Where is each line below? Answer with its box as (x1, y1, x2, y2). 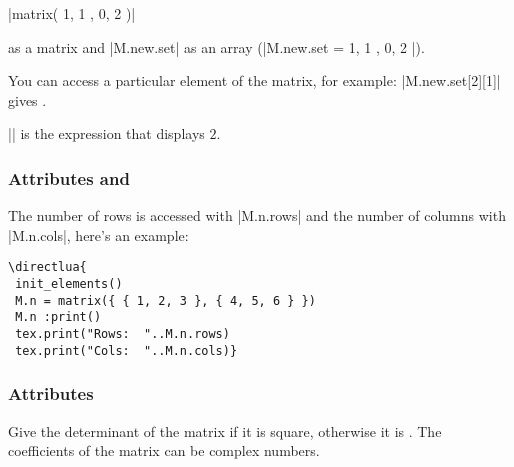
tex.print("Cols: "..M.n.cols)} (15, 343, 238, 358)
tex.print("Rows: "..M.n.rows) (15, 327, 230, 341)
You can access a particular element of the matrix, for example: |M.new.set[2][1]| (8, 70, 501, 91)
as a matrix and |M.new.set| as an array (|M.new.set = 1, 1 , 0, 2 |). (8, 36, 425, 57)
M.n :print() (15, 310, 102, 325)
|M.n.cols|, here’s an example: (8, 224, 189, 245)
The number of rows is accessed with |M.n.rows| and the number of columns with (8, 205, 506, 226)
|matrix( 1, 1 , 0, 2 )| (8, 3, 136, 23)
